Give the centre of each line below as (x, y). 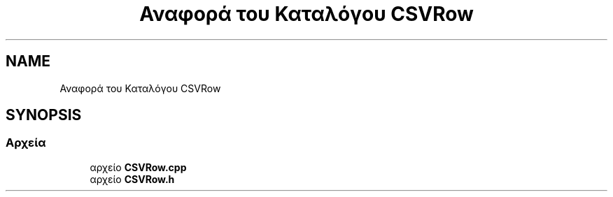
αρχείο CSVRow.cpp (138, 167)
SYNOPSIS (44, 115)
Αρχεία (26, 143)
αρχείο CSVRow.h (132, 179)
